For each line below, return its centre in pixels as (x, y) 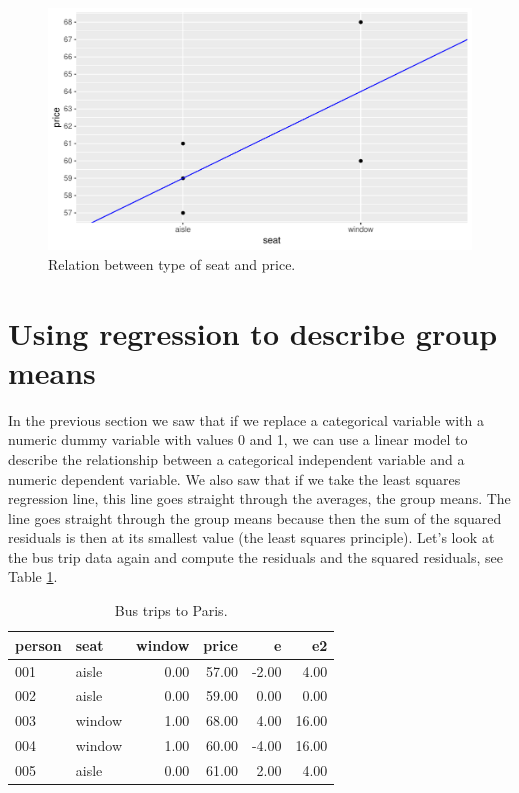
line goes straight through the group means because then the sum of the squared (255, 517)
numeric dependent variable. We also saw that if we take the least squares (234, 478)
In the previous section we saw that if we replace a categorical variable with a (246, 419)
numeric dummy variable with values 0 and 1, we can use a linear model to (238, 439)
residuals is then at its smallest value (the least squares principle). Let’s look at (251, 537)
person (38, 644)
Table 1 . (33, 576)
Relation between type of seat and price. (172, 263)
